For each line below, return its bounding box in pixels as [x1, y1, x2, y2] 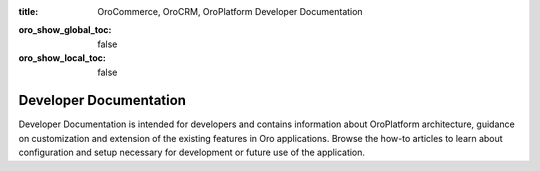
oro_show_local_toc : [18, 52, 107, 64]
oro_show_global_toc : [18, 24, 112, 36]
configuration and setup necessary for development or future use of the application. [18, 146, 365, 159]
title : [18, 6, 39, 17]
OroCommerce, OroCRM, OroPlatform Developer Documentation [97, 6, 364, 17]
